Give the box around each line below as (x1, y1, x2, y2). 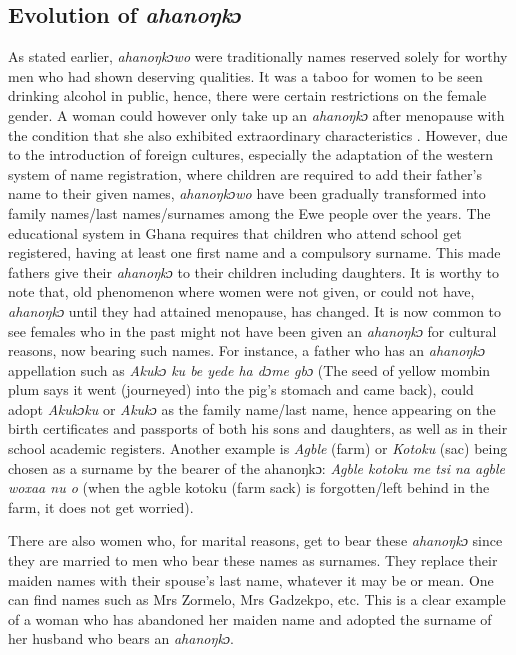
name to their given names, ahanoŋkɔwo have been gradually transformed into (8, 183, 486, 204)
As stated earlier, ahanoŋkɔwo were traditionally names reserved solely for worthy (8, 46, 508, 67)
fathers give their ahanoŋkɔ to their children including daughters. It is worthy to (8, 261, 500, 282)
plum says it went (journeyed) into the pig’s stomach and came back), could (8, 379, 474, 400)
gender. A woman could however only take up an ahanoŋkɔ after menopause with (8, 104, 505, 125)
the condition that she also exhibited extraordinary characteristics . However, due (8, 124, 508, 145)
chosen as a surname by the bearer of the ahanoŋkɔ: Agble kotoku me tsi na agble (8, 457, 506, 478)
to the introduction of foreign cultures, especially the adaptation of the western (8, 144, 493, 165)
